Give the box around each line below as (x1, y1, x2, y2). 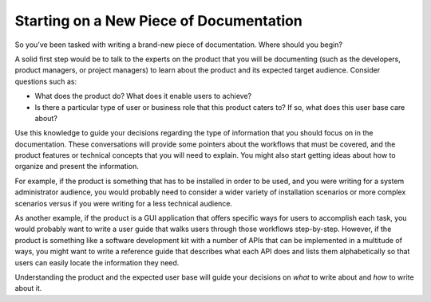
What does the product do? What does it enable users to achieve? (34, 92, 252, 101)
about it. (14, 284, 42, 293)
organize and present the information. (14, 162, 139, 171)
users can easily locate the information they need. (14, 257, 180, 267)
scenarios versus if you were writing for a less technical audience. (14, 198, 233, 208)
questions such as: (14, 76, 77, 86)
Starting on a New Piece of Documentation (14, 12, 302, 29)
